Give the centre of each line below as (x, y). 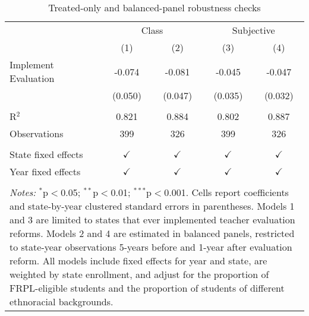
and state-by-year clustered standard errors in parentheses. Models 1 (152, 206)
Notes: (23, 192)
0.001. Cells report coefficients (226, 192)
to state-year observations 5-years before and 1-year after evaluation (151, 247)
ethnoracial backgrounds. (62, 301)
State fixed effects (46, 154)
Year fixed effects (45, 171)
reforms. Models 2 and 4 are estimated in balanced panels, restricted (152, 233)
